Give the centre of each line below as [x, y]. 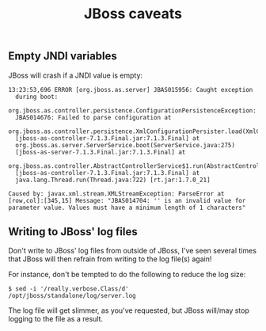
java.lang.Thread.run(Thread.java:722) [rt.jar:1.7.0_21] [113, 180]
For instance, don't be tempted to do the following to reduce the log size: [127, 275]
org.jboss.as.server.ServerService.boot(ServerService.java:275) [125, 145]
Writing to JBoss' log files [73, 232]
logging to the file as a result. [56, 319]
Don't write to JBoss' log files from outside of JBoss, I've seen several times [133, 251]
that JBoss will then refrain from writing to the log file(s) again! [110, 259]
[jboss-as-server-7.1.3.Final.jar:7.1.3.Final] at [101, 152]
